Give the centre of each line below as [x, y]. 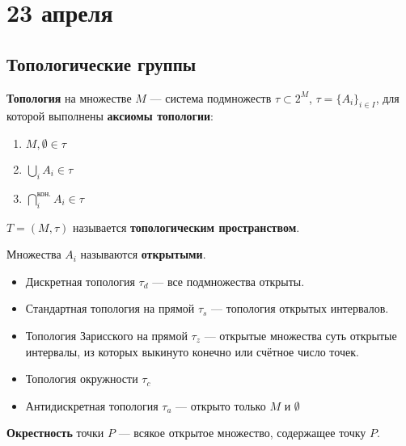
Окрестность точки [55, 433]
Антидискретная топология [92, 405]
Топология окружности [82, 379]
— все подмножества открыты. [228, 281]
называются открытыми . [143, 254]
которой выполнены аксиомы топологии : [110, 116]
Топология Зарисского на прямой [106, 335]
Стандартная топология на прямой [110, 308]
